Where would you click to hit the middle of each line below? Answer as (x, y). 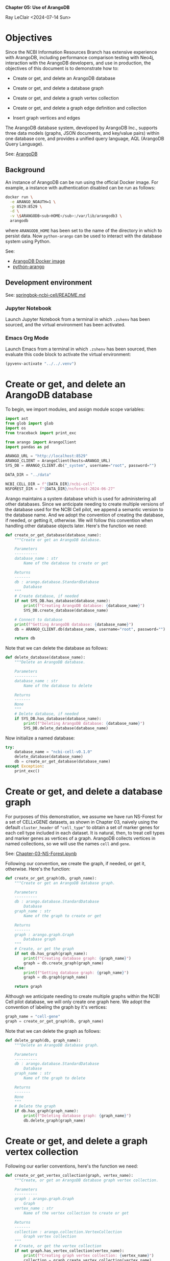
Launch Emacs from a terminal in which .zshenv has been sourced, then (81, 349)
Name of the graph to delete (55, 1078)
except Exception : (25, 766)
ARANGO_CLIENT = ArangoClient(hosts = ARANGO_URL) (58, 461)
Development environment (49, 283)
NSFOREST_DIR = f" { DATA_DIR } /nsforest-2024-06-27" (60, 489)
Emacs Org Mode (27, 338)
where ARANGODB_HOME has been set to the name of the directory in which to (84, 230)
